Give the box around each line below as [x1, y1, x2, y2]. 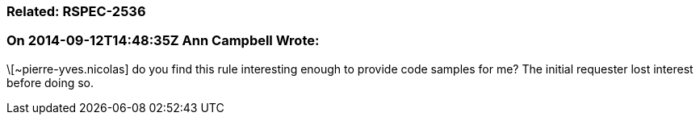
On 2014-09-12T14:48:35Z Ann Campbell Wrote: [6, 32, 320, 49]
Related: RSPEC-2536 [6, 3, 146, 19]
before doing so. [6, 75, 94, 90]
